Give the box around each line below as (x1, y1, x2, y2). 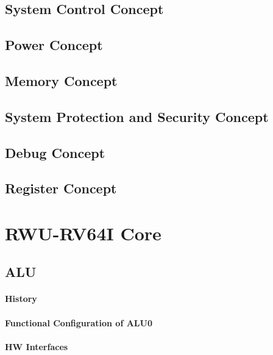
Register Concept (5, 179, 117, 198)
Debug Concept (5, 143, 105, 162)
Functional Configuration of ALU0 (5, 316, 152, 329)
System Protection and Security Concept (5, 107, 269, 126)
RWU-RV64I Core (5, 220, 161, 245)
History (5, 292, 37, 305)
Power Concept (5, 35, 103, 54)
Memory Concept (5, 71, 118, 90)
